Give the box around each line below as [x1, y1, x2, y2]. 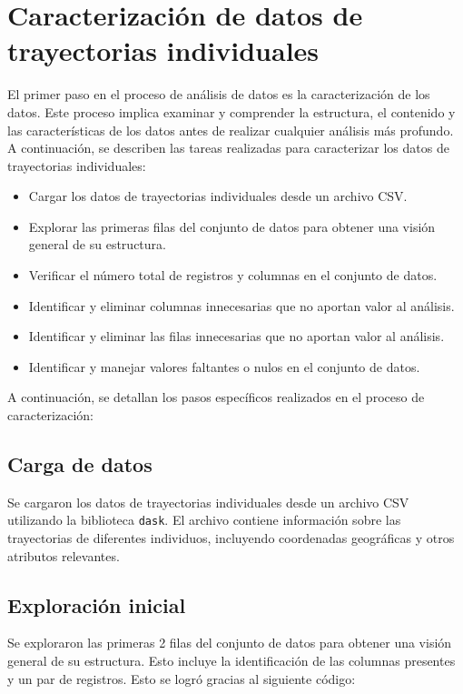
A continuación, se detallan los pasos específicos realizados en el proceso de [7, 387, 425, 407]
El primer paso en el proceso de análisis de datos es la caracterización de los [7, 85, 430, 104]
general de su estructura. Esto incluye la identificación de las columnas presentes [7, 651, 456, 670]
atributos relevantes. [7, 546, 120, 565]
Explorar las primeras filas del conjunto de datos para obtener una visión [28, 216, 436, 236]
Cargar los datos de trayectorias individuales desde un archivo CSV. [28, 186, 408, 206]
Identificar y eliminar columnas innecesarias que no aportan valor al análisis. [28, 296, 455, 315]
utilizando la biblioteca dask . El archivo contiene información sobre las [7, 510, 401, 529]
